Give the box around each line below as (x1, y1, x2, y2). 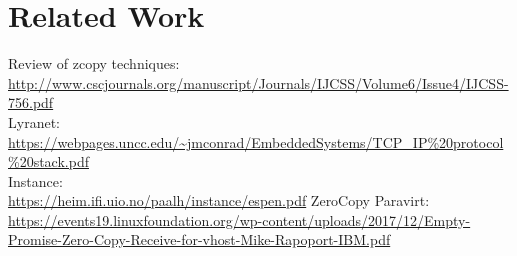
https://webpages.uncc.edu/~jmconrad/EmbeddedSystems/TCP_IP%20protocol (8, 131, 504, 152)
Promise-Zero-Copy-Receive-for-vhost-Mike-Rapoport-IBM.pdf (8, 229, 391, 250)
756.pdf (8, 92, 54, 113)
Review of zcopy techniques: (8, 53, 180, 74)
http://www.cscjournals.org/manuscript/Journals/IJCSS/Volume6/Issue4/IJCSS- (8, 72, 509, 93)
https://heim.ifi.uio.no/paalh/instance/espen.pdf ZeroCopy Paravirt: (8, 190, 430, 211)
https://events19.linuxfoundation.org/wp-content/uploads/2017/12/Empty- (8, 209, 471, 230)
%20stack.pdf (8, 151, 89, 172)
